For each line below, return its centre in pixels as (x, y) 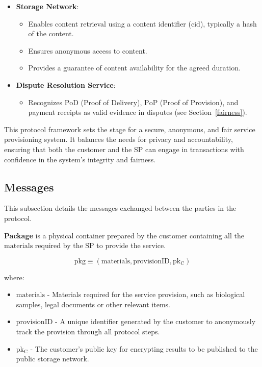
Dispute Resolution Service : (66, 84)
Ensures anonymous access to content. (88, 50)
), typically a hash (228, 23)
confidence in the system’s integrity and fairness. (80, 159)
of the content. (51, 33)
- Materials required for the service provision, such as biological (146, 294)
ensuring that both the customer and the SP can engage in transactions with (124, 149)
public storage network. (53, 359)
